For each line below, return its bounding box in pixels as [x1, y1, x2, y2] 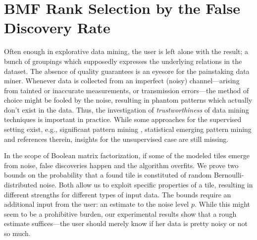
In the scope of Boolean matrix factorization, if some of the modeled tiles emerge [4, 150, 250, 161]
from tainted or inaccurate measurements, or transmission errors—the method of [4, 85, 249, 95]
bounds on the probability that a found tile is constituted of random [4, 170, 212, 180]
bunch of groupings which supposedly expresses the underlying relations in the [4, 56, 242, 66]
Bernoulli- [213, 170, 244, 180]
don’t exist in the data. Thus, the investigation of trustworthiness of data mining [4, 104, 249, 115]
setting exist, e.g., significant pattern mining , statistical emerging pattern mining [4, 124, 252, 134]
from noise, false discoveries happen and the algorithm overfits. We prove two [4, 160, 239, 170]
